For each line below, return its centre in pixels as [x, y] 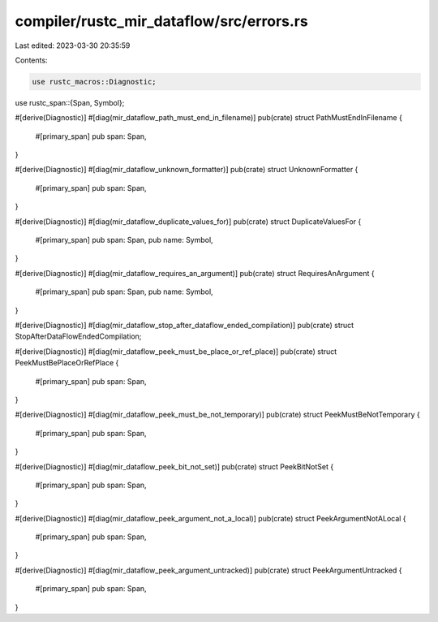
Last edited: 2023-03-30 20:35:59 [73, 45]
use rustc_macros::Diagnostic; [94, 82]
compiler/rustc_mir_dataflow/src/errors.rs [161, 21]
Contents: [31, 60]
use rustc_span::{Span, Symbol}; [70, 102]
